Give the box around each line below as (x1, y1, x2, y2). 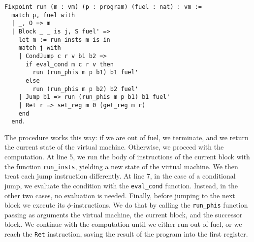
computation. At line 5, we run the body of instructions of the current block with (4, 151, 250, 162)
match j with (18, 44, 61, 52)
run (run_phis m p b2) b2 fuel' (32, 85, 139, 92)
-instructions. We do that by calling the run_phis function (71, 200, 248, 210)
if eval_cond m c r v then (25, 60, 114, 68)
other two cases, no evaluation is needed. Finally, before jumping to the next (4, 190, 235, 200)
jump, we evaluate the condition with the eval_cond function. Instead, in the (4, 180, 238, 190)
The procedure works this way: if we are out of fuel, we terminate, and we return (4, 132, 249, 142)
